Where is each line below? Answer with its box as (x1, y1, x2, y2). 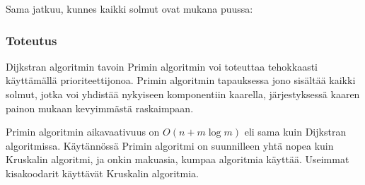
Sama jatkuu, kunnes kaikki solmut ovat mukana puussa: (6, 1, 253, 16)
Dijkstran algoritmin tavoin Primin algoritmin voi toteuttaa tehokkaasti (6, 59, 318, 73)
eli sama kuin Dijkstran (244, 124, 347, 139)
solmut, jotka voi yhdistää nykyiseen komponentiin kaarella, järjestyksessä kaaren (6, 87, 360, 101)
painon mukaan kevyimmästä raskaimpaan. (6, 100, 194, 115)
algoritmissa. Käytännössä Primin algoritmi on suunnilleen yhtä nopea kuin (6, 138, 334, 153)
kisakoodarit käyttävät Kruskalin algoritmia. (6, 165, 199, 180)
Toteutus (6, 31, 57, 49)
